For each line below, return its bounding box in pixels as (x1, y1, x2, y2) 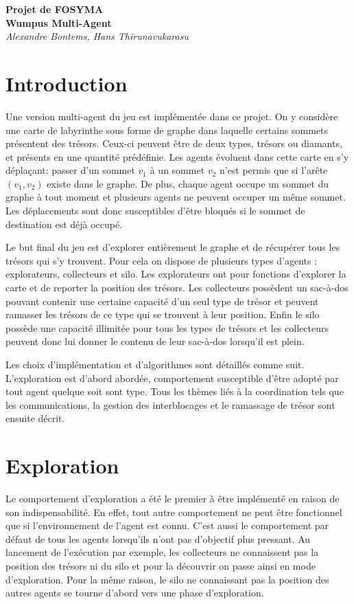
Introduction (5, 69, 128, 97)
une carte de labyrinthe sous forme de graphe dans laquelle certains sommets (5, 122, 329, 137)
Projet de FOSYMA (5, 2, 104, 16)
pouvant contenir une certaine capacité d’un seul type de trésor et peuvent (5, 293, 319, 308)
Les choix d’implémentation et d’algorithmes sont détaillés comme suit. (5, 357, 305, 371)
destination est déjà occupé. (5, 216, 123, 231)
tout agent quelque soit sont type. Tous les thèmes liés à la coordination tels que (5, 384, 344, 399)
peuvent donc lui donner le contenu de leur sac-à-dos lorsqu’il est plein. (5, 334, 305, 348)
